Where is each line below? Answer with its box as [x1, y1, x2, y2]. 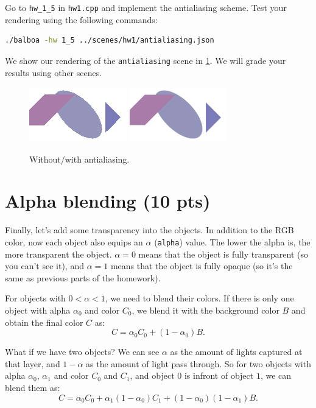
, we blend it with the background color [132, 304, 279, 317]
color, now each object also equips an [5, 236, 143, 248]
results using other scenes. [5, 66, 102, 79]
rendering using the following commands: [5, 13, 158, 26]
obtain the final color [5, 315, 83, 328]
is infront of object [184, 369, 254, 382]
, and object [130, 369, 175, 382]
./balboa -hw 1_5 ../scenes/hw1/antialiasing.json [5, 36, 214, 45]
